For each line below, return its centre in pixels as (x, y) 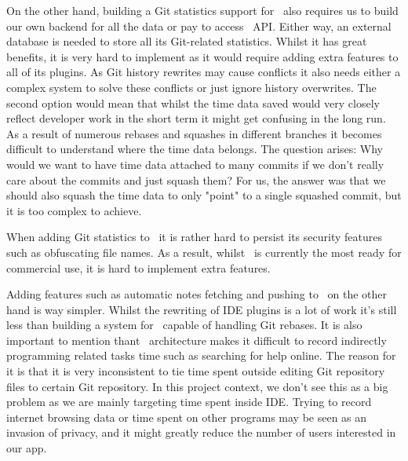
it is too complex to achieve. (74, 210)
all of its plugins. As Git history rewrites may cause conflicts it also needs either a (204, 72)
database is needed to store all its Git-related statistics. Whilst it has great (187, 41)
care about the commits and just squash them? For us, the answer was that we (196, 179)
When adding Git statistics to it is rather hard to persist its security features (194, 237)
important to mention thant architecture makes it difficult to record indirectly (197, 340)
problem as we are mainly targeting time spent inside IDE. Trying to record (189, 402)
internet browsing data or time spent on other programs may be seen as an (187, 417)
